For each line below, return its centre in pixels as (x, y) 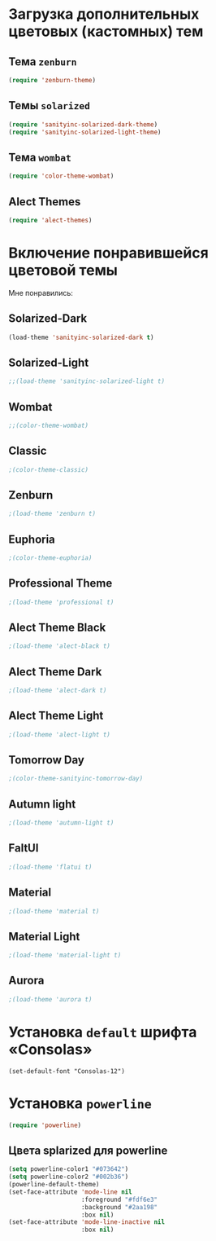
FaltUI (24, 848)
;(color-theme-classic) (49, 469)
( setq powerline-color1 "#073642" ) (69, 1169)
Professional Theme (60, 583)
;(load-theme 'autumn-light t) (61, 823)
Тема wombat (40, 157)
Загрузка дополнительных (104, 14)
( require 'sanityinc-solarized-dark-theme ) (83, 124)
